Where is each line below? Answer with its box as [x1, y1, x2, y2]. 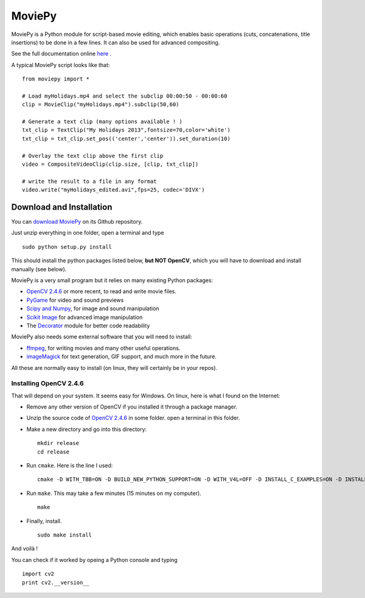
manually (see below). [11, 265, 67, 272]
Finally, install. [26, 517, 62, 524]
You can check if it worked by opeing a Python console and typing [11, 556, 178, 563]
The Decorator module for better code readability [26, 322, 150, 329]
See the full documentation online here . [11, 50, 112, 57]
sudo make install [37, 532, 92, 538]
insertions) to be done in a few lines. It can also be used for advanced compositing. [11, 38, 220, 46]
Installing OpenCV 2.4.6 [11, 379, 85, 388]
